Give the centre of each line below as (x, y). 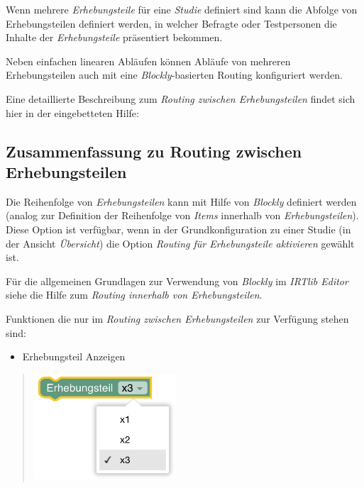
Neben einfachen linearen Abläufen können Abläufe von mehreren (148, 61)
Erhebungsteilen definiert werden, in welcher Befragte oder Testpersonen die (171, 23)
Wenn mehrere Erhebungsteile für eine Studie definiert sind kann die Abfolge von (182, 9)
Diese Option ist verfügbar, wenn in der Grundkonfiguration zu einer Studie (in (178, 229)
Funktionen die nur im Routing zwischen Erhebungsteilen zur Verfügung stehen (177, 318)
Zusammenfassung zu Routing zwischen (154, 151)
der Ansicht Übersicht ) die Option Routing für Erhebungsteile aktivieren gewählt (180, 243)
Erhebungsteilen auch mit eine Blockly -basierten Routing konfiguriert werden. (174, 75)
